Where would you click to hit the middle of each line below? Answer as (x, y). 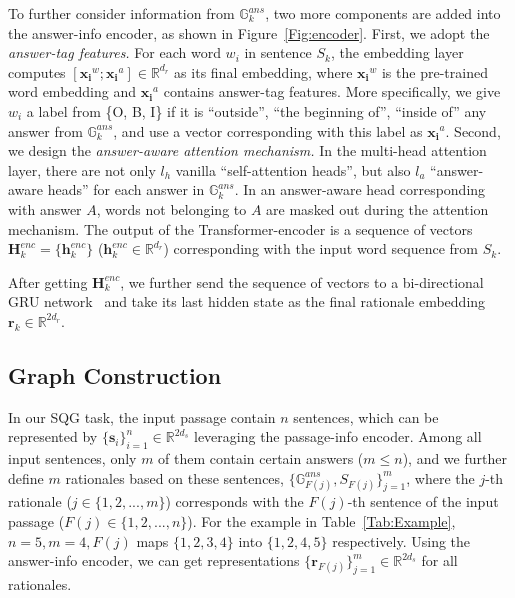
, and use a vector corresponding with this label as (268, 130)
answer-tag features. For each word (114, 52)
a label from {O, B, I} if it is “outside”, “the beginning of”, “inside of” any (256, 110)
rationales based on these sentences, (174, 477)
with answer (45, 208)
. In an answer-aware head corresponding (360, 189)
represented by (53, 436)
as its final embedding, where (263, 71)
